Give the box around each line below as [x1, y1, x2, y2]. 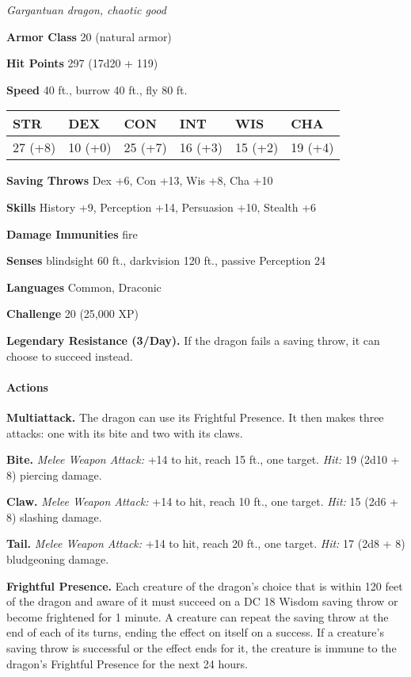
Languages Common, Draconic [6, 278, 162, 295]
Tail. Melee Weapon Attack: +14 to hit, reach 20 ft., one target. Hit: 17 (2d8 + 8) [6, 535, 405, 552]
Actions [6, 378, 48, 395]
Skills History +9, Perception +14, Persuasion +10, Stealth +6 [6, 198, 317, 215]
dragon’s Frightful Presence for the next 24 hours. [6, 655, 248, 671]
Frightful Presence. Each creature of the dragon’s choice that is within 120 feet [6, 577, 403, 594]
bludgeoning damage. [6, 551, 109, 568]
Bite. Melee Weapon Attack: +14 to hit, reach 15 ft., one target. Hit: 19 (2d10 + [6, 451, 400, 468]
